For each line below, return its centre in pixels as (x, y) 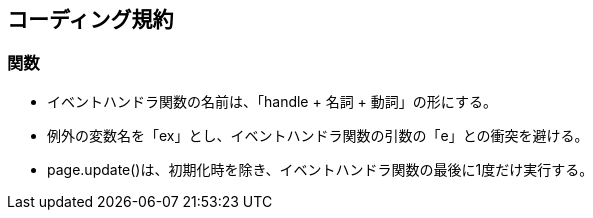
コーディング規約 (90, 19)
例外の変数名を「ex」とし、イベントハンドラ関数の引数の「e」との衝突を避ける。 (318, 135)
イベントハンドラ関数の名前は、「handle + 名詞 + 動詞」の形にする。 (272, 101)
